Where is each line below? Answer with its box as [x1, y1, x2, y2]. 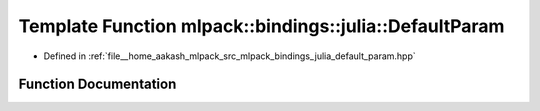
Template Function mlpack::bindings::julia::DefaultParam [18, 15, 505, 37]
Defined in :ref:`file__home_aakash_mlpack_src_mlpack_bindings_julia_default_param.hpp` [43, 50, 417, 62]
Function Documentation [18, 76, 177, 93]
